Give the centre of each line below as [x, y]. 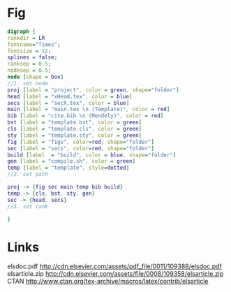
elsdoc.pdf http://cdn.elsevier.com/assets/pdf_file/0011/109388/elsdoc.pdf [114, 266]
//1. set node [28, 83]
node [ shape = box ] [36, 77]
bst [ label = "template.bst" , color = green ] [74, 123]
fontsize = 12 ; [29, 51]
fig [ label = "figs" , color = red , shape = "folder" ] [81, 142]
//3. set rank [28, 206]
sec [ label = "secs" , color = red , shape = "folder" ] [81, 148]
